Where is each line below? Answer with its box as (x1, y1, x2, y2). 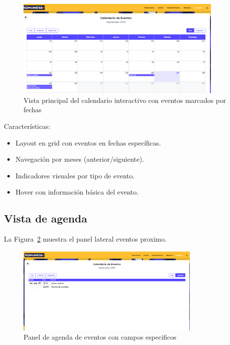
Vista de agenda (4, 211, 87, 226)
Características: (4, 121, 51, 131)
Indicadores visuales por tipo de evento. (15, 170, 135, 180)
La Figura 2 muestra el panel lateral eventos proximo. (4, 234, 167, 244)
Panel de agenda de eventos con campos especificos (24, 332, 177, 342)
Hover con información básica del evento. (15, 187, 139, 197)
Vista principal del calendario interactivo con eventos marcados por (24, 95, 226, 105)
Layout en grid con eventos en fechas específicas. (15, 137, 161, 148)
